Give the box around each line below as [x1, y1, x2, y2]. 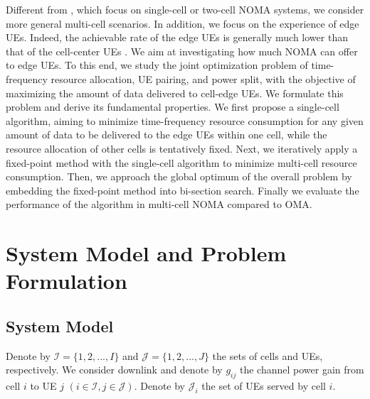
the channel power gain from [239, 362, 364, 377]
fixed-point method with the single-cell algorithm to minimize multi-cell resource [6, 155, 357, 170]
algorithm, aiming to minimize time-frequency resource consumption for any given [6, 113, 364, 128]
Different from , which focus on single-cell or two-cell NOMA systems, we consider [6, 2, 364, 16]
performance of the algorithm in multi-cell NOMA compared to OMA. [6, 197, 312, 212]
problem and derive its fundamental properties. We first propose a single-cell [6, 99, 339, 114]
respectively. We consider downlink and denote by [6, 362, 223, 377]
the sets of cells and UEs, [212, 348, 323, 363]
